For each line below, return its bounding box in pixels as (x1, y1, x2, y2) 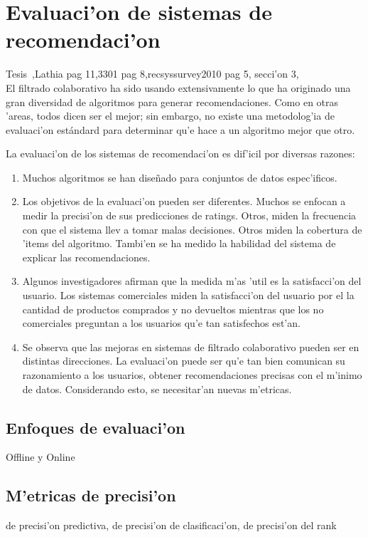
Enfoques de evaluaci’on (6, 416, 185, 438)
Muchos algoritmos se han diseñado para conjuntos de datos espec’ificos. (22, 170, 337, 184)
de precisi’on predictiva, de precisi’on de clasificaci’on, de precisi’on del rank (6, 518, 337, 533)
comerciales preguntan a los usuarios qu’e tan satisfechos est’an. (22, 316, 301, 330)
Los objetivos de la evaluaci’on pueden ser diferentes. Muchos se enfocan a (22, 194, 346, 209)
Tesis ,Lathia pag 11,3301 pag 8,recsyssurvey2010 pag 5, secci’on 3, (6, 66, 299, 81)
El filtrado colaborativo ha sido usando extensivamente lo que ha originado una (6, 80, 351, 95)
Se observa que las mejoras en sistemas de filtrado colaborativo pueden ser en (22, 339, 359, 354)
